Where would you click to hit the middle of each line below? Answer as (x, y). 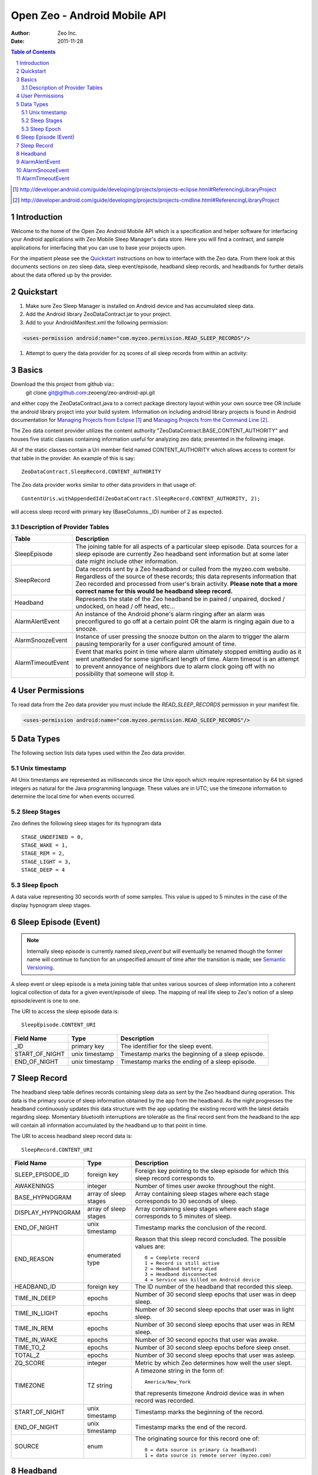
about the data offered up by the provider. (62, 275)
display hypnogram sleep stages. (51, 905)
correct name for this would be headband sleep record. (154, 591)
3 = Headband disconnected (181, 1274)
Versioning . (41, 968)
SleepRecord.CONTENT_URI (57, 1150)
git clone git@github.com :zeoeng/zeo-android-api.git (90, 392)
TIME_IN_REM (34, 1328)
